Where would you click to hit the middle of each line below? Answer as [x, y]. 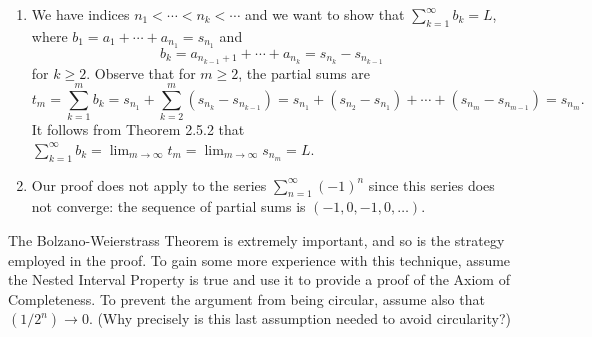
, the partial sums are [304, 72]
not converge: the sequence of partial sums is [168, 206]
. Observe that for [141, 72]
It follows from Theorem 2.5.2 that [138, 129]
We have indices [80, 14]
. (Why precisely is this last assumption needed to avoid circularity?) [300, 318]
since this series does [431, 184]
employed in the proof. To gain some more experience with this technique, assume [259, 259]
